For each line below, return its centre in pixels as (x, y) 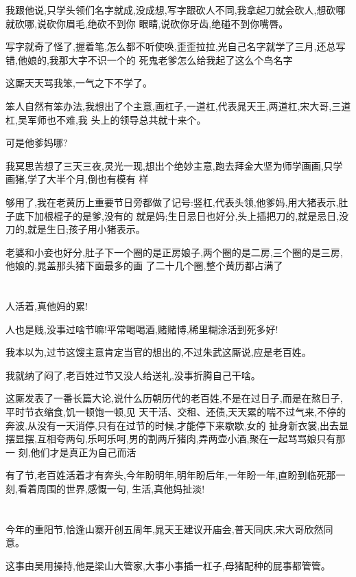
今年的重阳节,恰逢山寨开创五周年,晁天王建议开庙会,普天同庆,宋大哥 (155, 529)
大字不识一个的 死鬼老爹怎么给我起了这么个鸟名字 (180, 59)
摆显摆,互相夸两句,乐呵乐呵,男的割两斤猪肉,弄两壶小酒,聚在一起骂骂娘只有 (171, 439)
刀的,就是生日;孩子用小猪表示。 (75, 229)
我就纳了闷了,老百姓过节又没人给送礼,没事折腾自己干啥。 (133, 375)
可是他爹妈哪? (37, 143)
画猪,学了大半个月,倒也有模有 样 (77, 179)
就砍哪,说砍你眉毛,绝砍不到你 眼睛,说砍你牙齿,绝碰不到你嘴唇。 (147, 23)
